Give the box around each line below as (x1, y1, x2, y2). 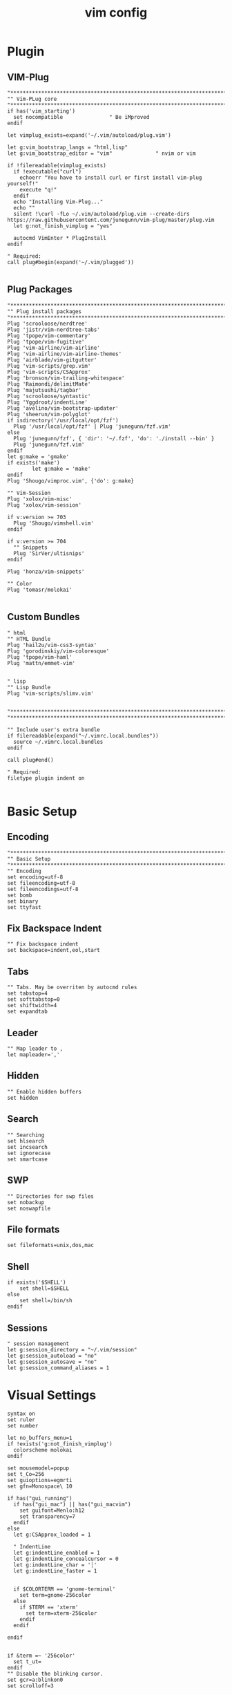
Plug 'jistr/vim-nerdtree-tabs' (7, 326, 100, 333)
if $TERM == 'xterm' (19, 1604, 79, 1611)
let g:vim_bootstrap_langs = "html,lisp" (7, 144, 128, 151)
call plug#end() (7, 756, 54, 763)
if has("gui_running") (7, 1495, 72, 1501)
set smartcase (7, 1156, 48, 1163)
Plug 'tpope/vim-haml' (7, 653, 72, 661)
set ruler (7, 1416, 36, 1423)
